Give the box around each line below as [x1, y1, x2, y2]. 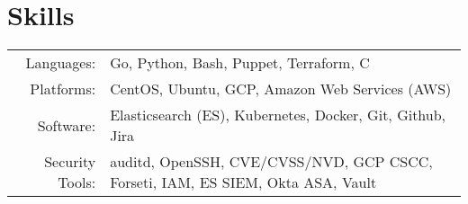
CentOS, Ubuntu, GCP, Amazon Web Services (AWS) [110, 78, 452, 100]
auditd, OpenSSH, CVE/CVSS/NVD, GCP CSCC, [110, 151, 433, 173]
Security [44, 151, 96, 173]
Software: [37, 114, 96, 136]
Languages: [25, 52, 96, 74]
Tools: [58, 172, 96, 193]
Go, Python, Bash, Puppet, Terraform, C [110, 52, 370, 74]
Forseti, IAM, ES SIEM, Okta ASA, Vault [110, 172, 377, 193]
